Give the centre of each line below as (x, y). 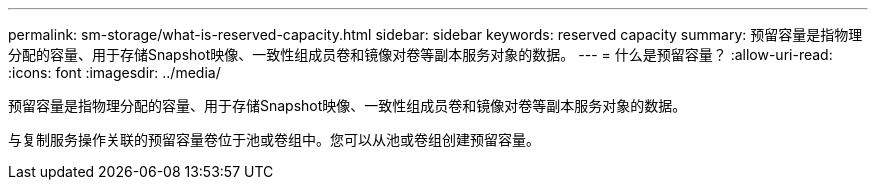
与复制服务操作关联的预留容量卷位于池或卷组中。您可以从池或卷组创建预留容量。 (274, 139)
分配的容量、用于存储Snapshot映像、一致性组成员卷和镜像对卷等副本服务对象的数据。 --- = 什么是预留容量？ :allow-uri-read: (420, 54)
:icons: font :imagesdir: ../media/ (114, 72)
